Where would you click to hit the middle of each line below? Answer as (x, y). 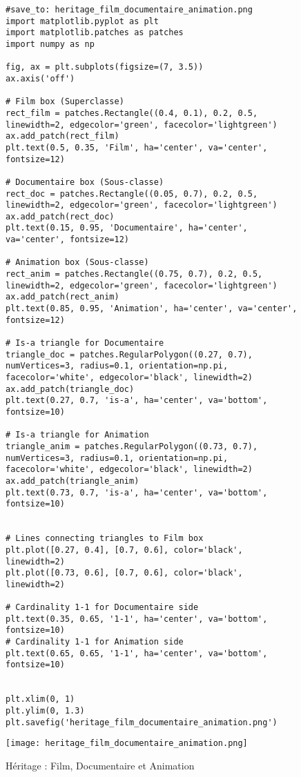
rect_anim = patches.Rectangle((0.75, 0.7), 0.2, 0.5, (134, 274)
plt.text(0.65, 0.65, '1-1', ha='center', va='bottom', (137, 653)
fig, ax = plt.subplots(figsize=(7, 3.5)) (105, 67)
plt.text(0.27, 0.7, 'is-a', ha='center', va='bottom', (137, 401)
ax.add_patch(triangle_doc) (70, 389)
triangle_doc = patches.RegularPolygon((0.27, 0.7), (129, 354)
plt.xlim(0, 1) (40, 699)
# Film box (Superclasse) (65, 102)
